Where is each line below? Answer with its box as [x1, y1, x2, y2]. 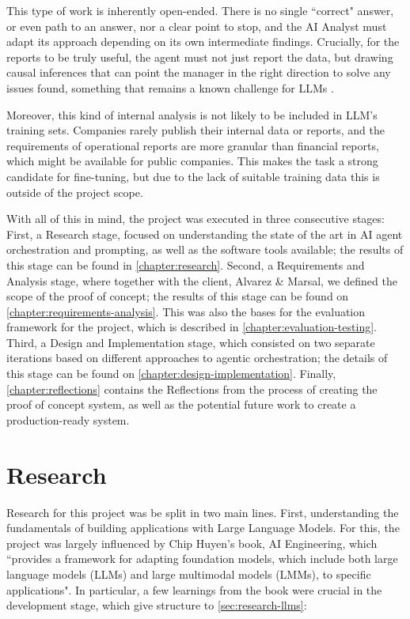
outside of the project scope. [6, 183, 143, 200]
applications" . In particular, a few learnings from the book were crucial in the [6, 581, 382, 598]
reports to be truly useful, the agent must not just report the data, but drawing [6, 48, 393, 65]
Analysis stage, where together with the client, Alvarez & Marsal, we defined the [6, 272, 397, 289]
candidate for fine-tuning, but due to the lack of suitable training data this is [6, 168, 380, 184]
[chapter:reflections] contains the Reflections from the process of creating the [6, 380, 378, 397]
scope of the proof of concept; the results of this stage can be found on [6, 288, 349, 304]
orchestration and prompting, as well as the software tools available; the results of [6, 241, 404, 258]
